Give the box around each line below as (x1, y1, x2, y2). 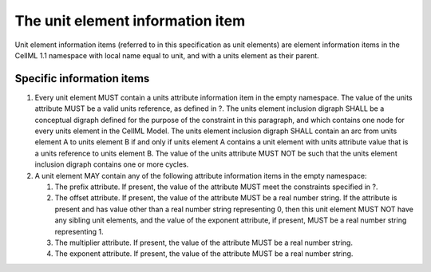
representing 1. (54, 227, 104, 236)
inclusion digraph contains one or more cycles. (34, 160, 189, 169)
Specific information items (14, 72, 150, 85)
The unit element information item (14, 12, 246, 30)
